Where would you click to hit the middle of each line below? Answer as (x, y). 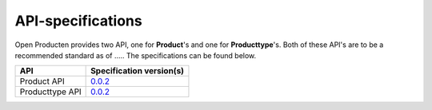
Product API (42, 81)
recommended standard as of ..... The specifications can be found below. (136, 55)
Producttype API (50, 92)
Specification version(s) (137, 71)
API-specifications (79, 21)
